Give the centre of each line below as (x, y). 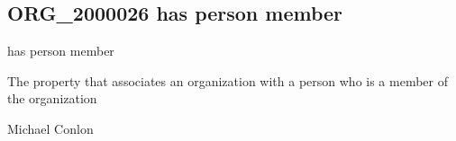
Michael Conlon (50, 128)
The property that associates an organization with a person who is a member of (228, 80)
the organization (52, 98)
